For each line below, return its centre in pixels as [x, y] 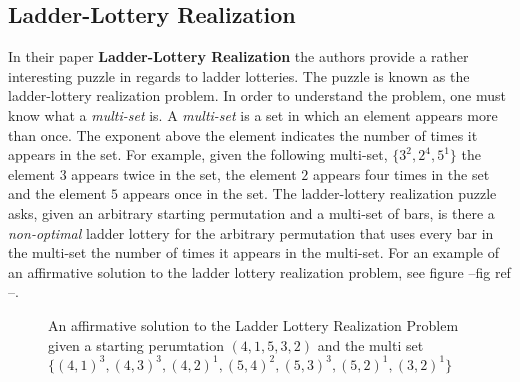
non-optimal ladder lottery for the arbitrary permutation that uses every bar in [251, 232]
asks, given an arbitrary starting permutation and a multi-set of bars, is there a [251, 212]
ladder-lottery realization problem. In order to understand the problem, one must [257, 95]
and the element [57, 193]
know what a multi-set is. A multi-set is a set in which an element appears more [253, 114]
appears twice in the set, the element [184, 173]
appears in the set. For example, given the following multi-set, [198, 154]
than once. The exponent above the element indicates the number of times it [243, 134]
